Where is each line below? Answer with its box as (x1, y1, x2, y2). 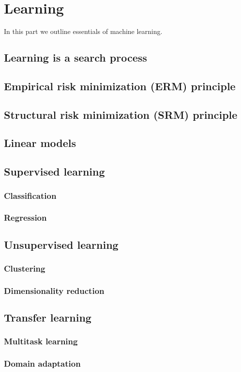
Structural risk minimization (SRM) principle (4, 107, 238, 122)
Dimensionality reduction (4, 284, 105, 296)
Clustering (4, 262, 45, 275)
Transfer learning (4, 310, 91, 325)
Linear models (4, 135, 76, 150)
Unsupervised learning (4, 237, 119, 252)
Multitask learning (4, 335, 78, 347)
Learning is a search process (4, 50, 147, 65)
